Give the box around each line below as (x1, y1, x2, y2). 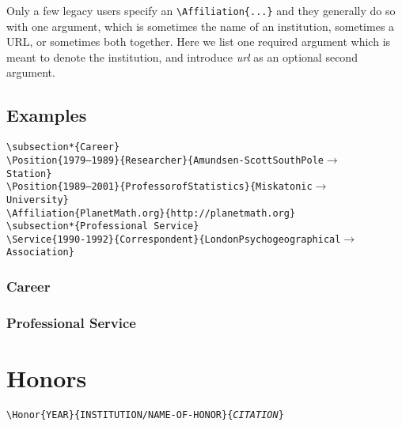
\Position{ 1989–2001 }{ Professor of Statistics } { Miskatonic (6, 181, 313, 193)
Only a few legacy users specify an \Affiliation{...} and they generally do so (6, 2, 396, 18)
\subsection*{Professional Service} (6, 221, 199, 232)
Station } (6, 168, 52, 179)
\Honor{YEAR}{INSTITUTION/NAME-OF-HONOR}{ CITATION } (6, 409, 284, 420)
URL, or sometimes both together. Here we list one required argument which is (6, 33, 391, 50)
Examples (6, 103, 87, 127)
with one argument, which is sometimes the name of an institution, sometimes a (6, 17, 395, 34)
